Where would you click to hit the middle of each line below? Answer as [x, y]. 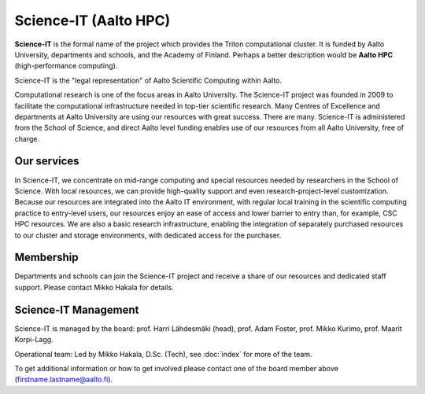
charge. [27, 138]
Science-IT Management [77, 309]
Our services [47, 161]
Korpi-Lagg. [34, 340]
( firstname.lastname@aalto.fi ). [64, 379]
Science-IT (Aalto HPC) [92, 20]
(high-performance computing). [66, 66]
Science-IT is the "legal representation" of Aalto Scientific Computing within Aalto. [148, 80]
